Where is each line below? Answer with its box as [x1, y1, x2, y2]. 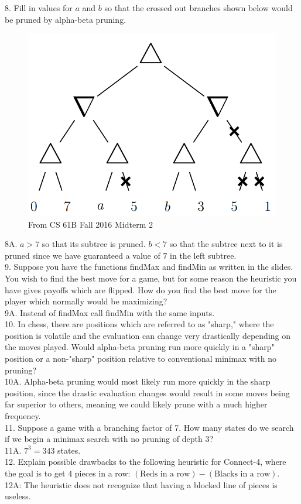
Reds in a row [140, 470, 190, 478]
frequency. [5, 410, 41, 422]
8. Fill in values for [5, 2, 73, 13]
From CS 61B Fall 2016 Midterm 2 [28, 218, 153, 230]
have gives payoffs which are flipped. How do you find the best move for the [5, 283, 276, 296]
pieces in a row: [74, 467, 131, 479]
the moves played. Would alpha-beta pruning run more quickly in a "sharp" [5, 341, 275, 353]
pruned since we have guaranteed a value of [5, 249, 160, 261]
